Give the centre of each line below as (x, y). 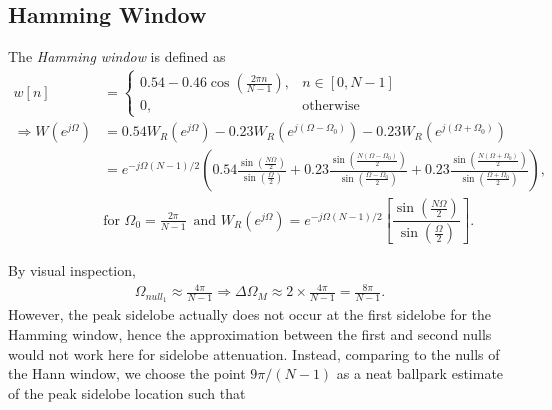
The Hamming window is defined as (117, 56)
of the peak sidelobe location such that (127, 392)
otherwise (331, 106)
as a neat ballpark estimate (420, 373)
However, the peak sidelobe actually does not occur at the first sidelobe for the (250, 314)
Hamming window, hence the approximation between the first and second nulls (250, 333)
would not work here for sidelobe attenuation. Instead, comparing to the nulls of (254, 353)
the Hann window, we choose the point (127, 373)
